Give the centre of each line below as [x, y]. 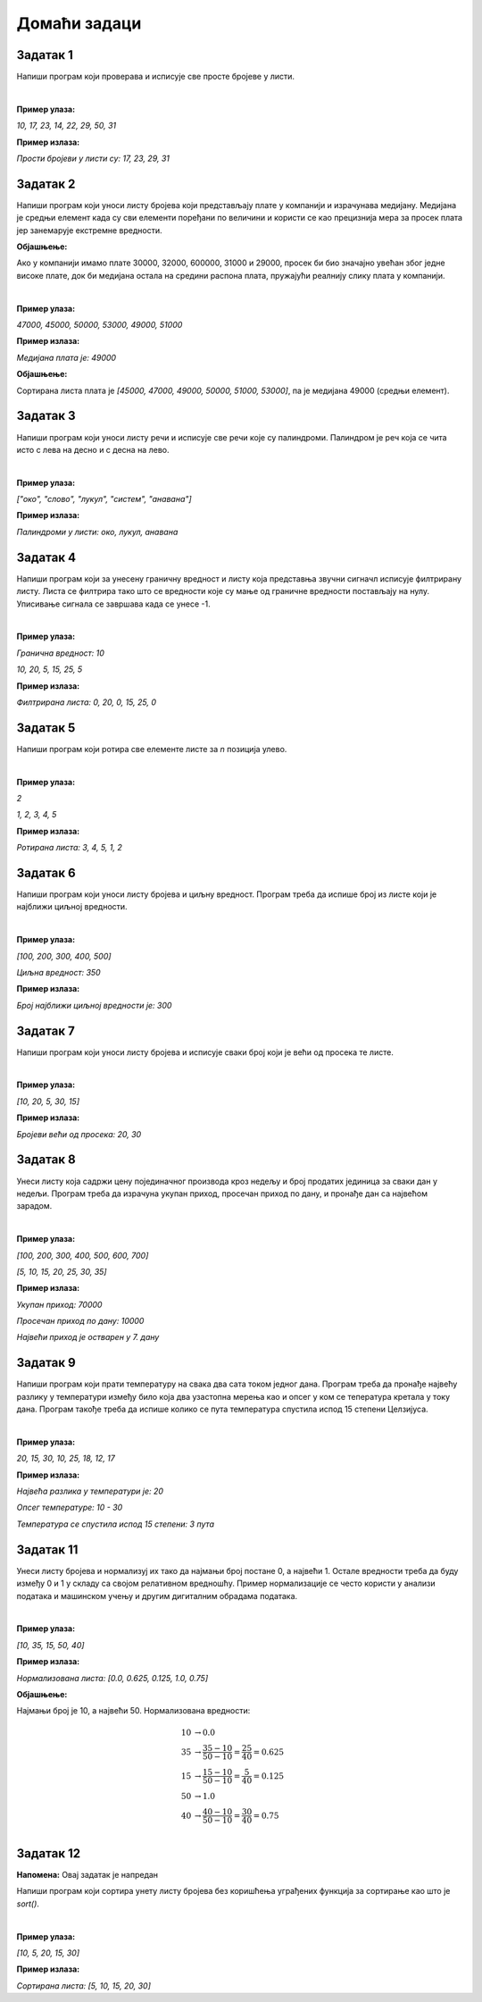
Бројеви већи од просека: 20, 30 [79, 1134]
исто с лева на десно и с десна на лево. [93, 449]
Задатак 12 [48, 1853]
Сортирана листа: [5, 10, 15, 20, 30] [84, 1985]
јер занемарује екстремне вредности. [89, 230]
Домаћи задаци [79, 23]
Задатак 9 [46, 1363]
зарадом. [34, 1206]
